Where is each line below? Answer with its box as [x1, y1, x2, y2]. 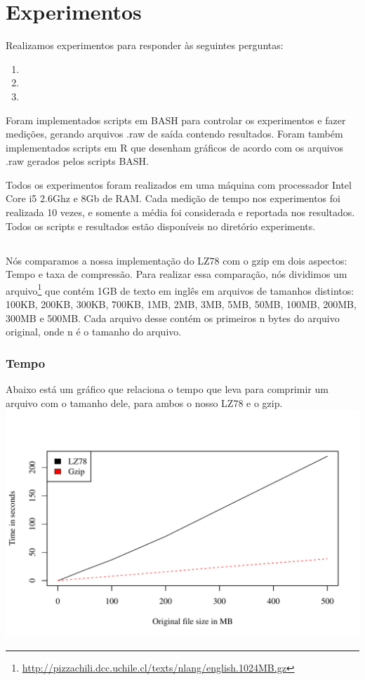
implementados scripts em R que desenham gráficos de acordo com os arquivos [6, 140, 344, 154]
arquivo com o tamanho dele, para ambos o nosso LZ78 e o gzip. [6, 395, 283, 410]
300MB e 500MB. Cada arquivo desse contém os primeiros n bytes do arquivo [6, 310, 340, 325]
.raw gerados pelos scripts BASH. [6, 154, 149, 168]
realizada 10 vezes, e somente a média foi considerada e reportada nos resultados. [6, 205, 355, 220]
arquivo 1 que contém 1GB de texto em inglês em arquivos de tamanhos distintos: [6, 281, 354, 298]
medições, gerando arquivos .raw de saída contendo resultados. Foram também [6, 126, 343, 141]
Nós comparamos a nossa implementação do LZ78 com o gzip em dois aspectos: [6, 253, 347, 267]
